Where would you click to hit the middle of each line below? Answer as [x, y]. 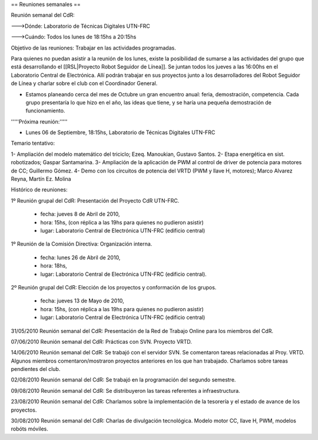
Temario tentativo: [33, 143]
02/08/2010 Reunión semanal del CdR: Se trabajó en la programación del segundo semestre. [123, 380]
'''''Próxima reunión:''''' [39, 122]
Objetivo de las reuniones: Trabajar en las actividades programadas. [93, 48]
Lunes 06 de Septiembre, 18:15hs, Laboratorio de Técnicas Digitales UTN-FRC [120, 132]
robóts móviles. [29, 429]
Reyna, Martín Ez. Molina [41, 179]
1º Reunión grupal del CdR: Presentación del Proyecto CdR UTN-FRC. [95, 200]
